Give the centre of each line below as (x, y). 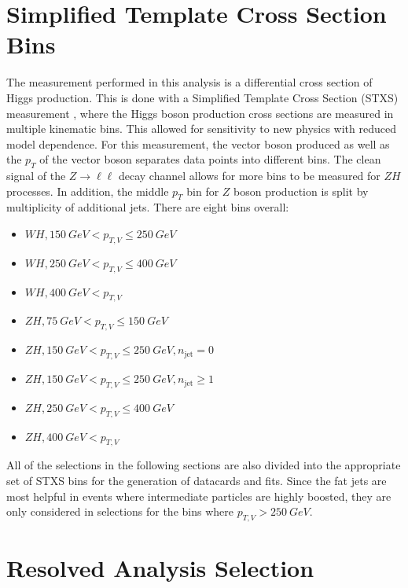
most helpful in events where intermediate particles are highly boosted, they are (199, 496)
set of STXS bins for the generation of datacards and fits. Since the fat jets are (197, 481)
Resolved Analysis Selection (160, 568)
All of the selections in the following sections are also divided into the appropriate (204, 465)
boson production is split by (301, 191)
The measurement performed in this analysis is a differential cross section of (189, 82)
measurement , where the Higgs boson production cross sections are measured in (200, 113)
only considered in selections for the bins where (120, 511)
